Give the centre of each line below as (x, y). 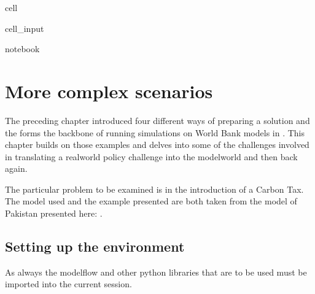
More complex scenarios (109, 91)
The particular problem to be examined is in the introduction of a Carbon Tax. (154, 189)
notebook (22, 49)
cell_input (25, 28)
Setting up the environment (95, 246)
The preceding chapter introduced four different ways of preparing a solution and (157, 120)
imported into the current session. (68, 284)
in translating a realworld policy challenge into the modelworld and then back (151, 156)
